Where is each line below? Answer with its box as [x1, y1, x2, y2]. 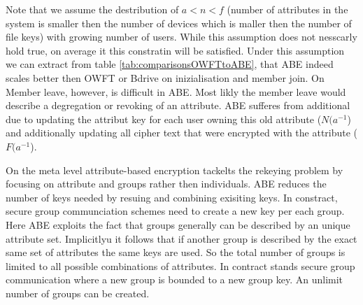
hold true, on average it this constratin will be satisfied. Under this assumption [6, 43, 345, 57]
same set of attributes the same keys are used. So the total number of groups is [6, 245, 346, 260]
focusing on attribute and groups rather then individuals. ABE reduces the [6, 176, 327, 191]
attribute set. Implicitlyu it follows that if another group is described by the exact [6, 231, 357, 246]
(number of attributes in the [227, 2, 348, 16]
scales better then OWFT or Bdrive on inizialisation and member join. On [6, 70, 325, 85]
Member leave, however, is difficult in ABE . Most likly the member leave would [6, 84, 346, 99]
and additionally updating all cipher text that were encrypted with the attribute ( [6, 125, 358, 140]
